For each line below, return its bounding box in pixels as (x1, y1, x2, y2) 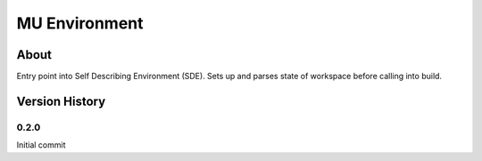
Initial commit (16, 140, 66, 150)
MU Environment (16, 13, 144, 33)
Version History (16, 93, 106, 109)
